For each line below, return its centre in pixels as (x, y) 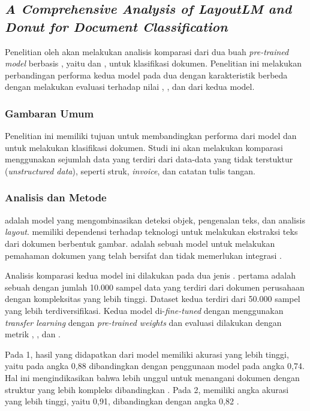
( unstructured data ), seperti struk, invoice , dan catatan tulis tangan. (130, 170)
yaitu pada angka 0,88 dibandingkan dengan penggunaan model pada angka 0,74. (155, 366)
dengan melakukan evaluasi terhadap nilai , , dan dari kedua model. (130, 87)
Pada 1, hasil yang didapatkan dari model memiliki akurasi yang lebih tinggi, (147, 354)
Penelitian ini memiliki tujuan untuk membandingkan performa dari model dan (151, 136)
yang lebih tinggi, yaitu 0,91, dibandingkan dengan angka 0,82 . (122, 401)
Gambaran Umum (49, 113)
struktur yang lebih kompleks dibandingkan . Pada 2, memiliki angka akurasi (147, 389)
